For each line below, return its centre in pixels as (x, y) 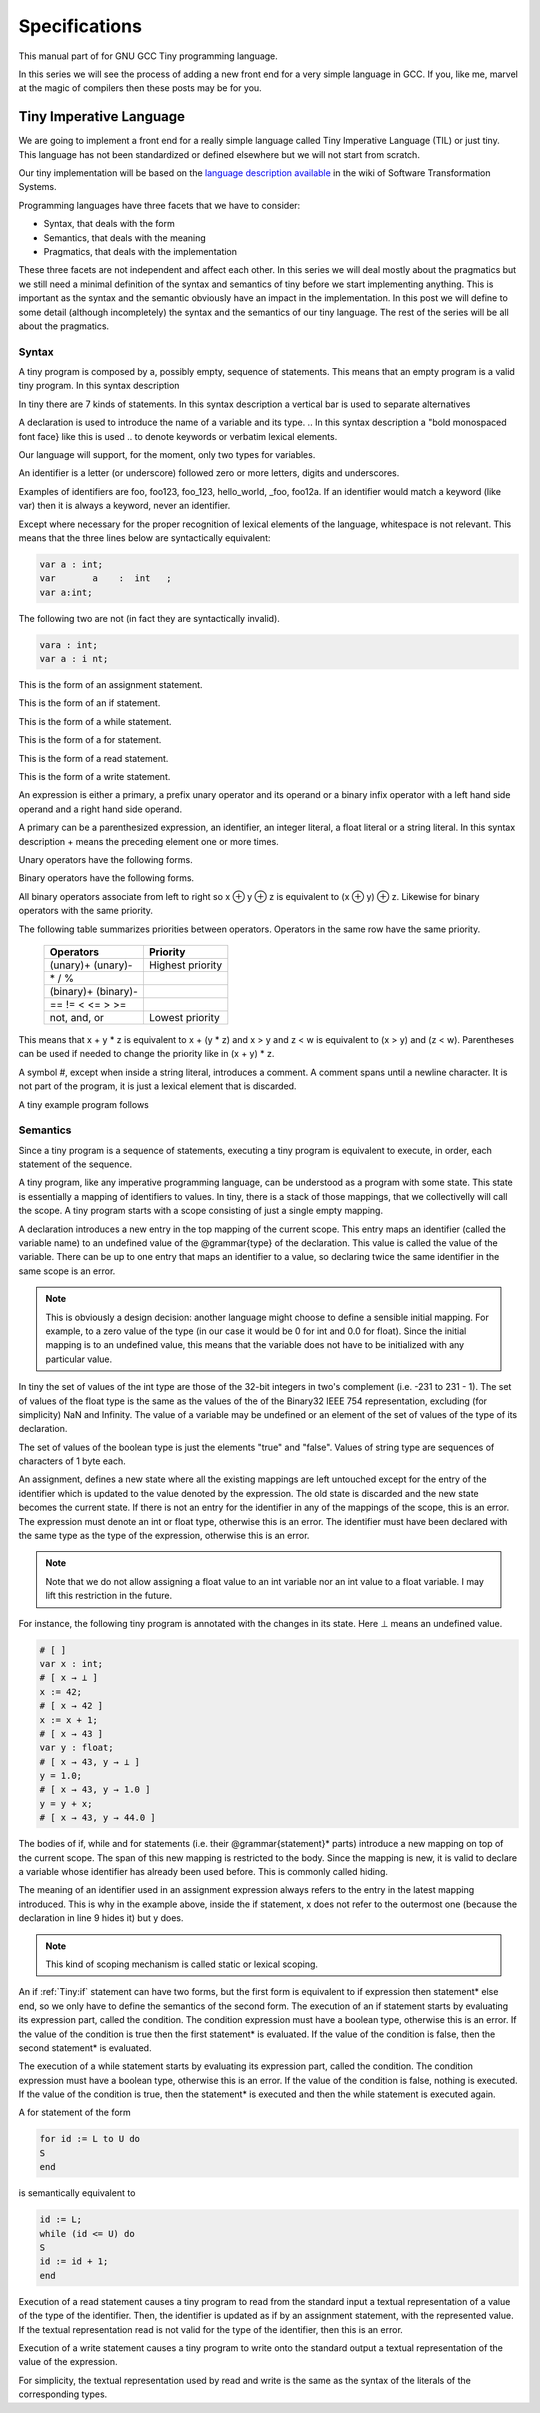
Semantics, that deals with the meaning (125, 237)
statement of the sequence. (75, 1164)
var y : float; (76, 1748)
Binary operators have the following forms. (106, 878)
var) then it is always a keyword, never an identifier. (124, 506)
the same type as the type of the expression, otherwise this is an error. (164, 1536)
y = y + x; (66, 1803)
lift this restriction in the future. (109, 1596)
